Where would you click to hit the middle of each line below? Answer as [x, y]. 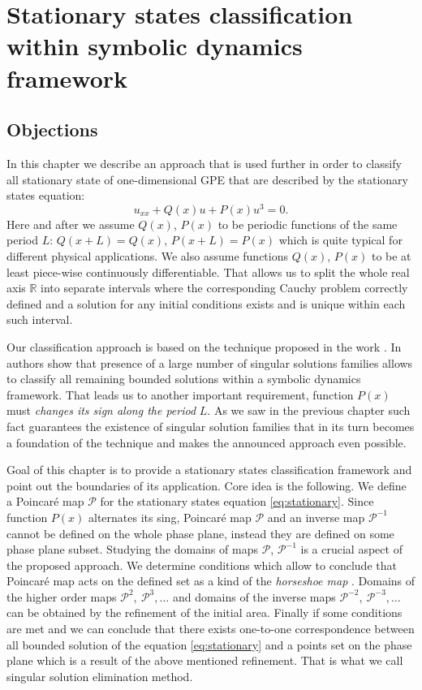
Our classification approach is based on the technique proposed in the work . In [204, 346]
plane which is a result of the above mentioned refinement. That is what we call [205, 660]
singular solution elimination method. [100, 676]
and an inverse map [316, 517]
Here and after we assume [71, 224]
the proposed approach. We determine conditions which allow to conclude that [202, 565]
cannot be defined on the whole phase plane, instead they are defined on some [200, 533]
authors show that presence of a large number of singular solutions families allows [210, 362]
